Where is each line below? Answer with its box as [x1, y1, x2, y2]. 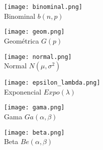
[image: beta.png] [4, 129, 65, 136]
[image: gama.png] [4, 104, 65, 111]
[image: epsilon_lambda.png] [4, 79, 101, 87]
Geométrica [4, 35, 39, 46]
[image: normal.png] [4, 53, 72, 60]
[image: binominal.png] [4, 3, 83, 10]
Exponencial [4, 86, 41, 97]
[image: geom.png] [4, 28, 65, 36]
